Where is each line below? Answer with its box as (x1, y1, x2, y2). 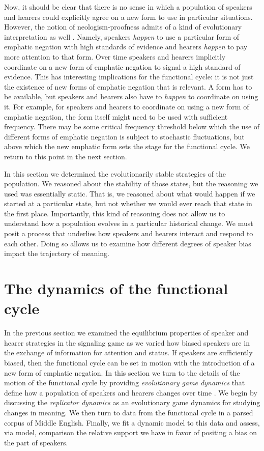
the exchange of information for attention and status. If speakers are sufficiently (4, 347, 253, 358)
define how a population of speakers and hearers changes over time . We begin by (4, 387, 257, 398)
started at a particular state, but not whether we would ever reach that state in (4, 198, 252, 209)
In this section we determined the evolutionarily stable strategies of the (4, 168, 226, 179)
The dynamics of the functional (4, 278, 228, 299)
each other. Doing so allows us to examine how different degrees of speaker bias (4, 238, 251, 248)
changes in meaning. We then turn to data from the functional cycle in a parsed (4, 407, 253, 417)
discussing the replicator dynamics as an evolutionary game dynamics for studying (4, 397, 260, 408)
